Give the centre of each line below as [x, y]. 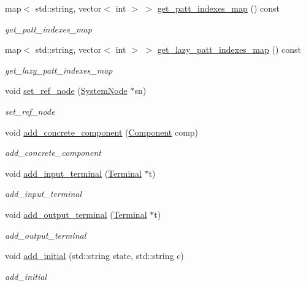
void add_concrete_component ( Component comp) [102, 132]
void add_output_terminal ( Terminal [76, 214]
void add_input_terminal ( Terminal [73, 173]
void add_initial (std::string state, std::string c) [94, 256]
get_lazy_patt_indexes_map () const [229, 49]
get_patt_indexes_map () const [219, 8]
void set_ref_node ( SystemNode [66, 91]
